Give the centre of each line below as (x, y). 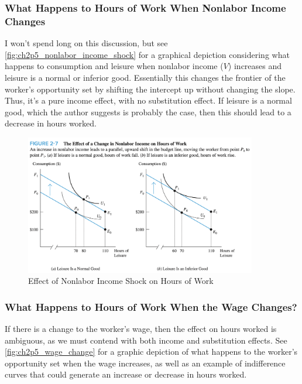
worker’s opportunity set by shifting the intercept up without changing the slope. (150, 89)
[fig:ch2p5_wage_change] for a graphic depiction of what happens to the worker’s (151, 352)
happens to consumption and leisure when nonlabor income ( (114, 66)
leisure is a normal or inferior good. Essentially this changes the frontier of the (145, 77)
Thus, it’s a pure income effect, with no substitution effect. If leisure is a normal (148, 100)
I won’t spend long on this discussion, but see (86, 43)
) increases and (255, 66)
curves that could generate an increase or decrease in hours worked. (126, 374)
